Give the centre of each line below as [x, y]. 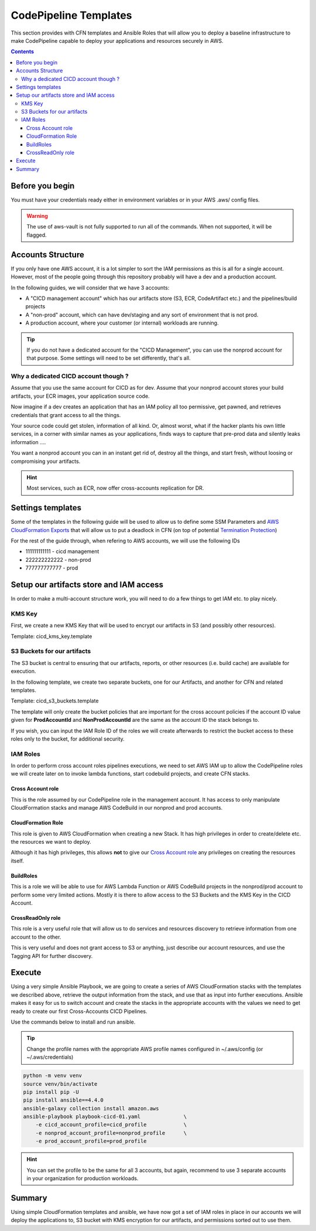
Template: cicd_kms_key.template [51, 636]
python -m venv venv [52, 1076]
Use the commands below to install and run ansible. [73, 1022]
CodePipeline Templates [71, 15]
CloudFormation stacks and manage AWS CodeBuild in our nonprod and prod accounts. [117, 808]
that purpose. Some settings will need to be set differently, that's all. [109, 358]
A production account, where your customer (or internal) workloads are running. [122, 323]
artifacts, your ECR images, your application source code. [80, 396]
